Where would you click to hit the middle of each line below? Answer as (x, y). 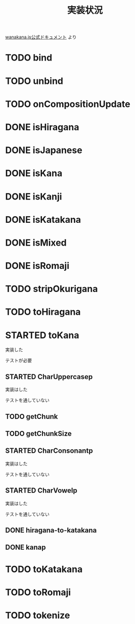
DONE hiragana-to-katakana (51, 530)
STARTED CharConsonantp (49, 451)
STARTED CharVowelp (41, 491)
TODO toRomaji (38, 592)
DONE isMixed (36, 243)
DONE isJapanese (44, 150)
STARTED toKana (42, 335)
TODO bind (29, 58)
